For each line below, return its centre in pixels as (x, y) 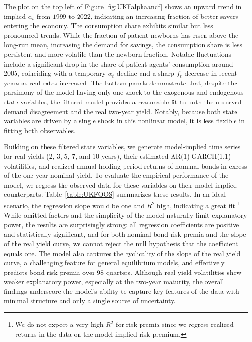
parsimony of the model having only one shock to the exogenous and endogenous (124, 92)
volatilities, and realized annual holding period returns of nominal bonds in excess (126, 165)
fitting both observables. (40, 130)
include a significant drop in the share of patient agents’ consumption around (118, 63)
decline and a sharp (145, 73)
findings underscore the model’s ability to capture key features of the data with (122, 291)
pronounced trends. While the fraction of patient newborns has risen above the (121, 35)
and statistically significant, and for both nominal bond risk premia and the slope (125, 234)
